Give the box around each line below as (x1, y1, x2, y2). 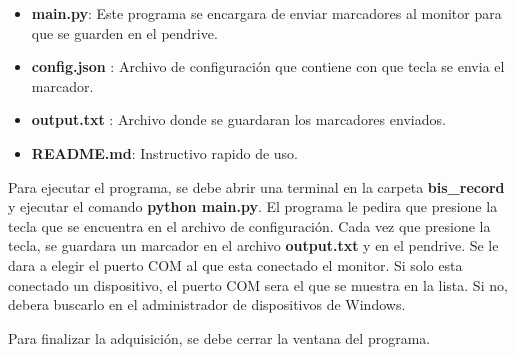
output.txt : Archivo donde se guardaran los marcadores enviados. (31, 109, 446, 130)
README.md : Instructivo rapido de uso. (31, 142, 298, 163)
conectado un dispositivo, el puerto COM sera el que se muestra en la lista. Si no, (8, 274, 508, 295)
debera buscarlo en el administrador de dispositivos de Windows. (8, 294, 406, 315)
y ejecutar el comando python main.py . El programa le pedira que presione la (8, 196, 498, 217)
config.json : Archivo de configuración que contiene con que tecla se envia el (31, 56, 505, 77)
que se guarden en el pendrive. (31, 22, 218, 43)
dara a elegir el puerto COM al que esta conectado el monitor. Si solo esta (8, 254, 463, 275)
